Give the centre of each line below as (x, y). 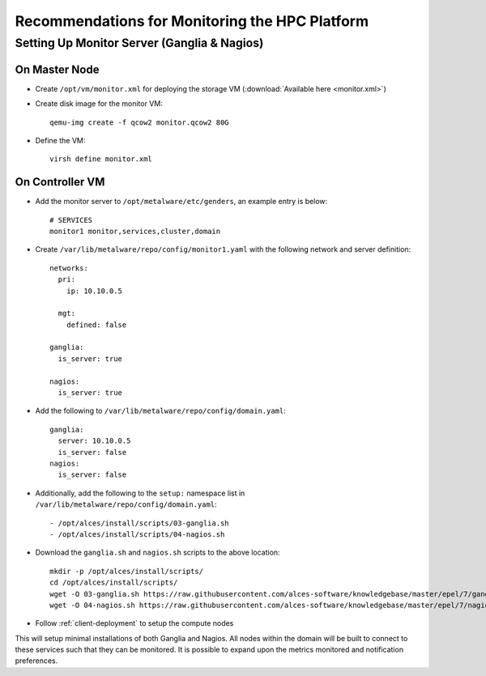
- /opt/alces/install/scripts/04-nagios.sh (137, 534)
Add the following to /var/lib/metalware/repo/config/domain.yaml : (161, 411)
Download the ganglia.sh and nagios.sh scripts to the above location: (158, 553)
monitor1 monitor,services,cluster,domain (135, 231)
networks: (69, 268)
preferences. (36, 661)
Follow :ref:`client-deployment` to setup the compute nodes (134, 623)
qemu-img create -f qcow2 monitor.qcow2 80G (140, 122)
